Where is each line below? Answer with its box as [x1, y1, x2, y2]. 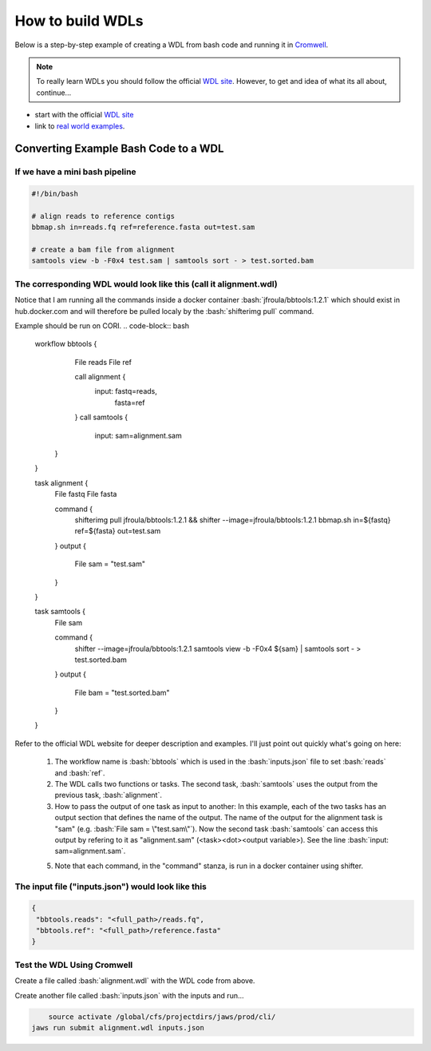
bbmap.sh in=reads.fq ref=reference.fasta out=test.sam [31, 223, 255, 232]
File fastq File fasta [54, 490, 117, 499]
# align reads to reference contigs [31, 212, 176, 220]
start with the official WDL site [34, 110, 134, 120]
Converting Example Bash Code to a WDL [14, 142, 224, 156]
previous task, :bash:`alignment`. [54, 791, 163, 800]
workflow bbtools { [34, 339, 97, 349]
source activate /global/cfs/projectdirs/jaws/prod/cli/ [48, 1012, 276, 1021]
